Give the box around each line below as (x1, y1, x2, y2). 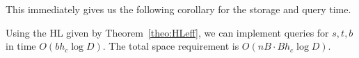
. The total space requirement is (102, 39, 239, 53)
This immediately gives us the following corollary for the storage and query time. (6, 2, 351, 16)
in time (6, 39, 36, 53)
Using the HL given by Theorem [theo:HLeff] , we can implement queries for (6, 25, 329, 39)
